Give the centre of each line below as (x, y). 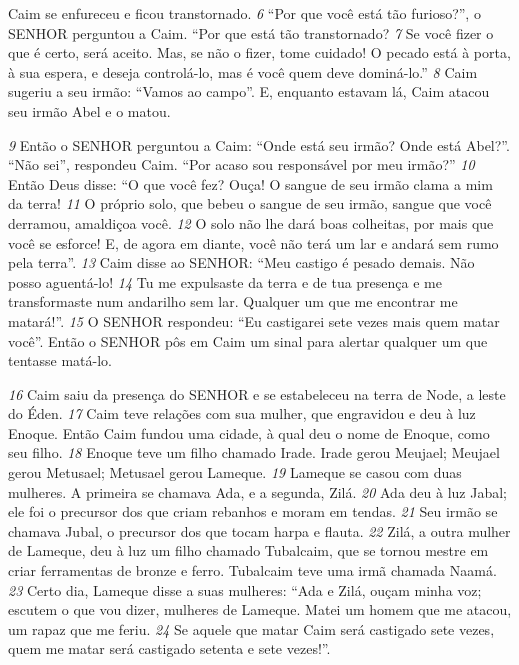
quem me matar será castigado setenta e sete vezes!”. (169, 648)
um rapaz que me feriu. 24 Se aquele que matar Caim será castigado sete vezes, (251, 628)
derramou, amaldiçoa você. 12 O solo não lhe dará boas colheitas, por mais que (251, 222)
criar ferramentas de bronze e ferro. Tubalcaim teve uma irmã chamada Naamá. (252, 570)
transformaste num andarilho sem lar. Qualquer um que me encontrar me (233, 301)
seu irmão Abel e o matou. (89, 110)
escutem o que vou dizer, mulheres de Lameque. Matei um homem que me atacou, (260, 609)
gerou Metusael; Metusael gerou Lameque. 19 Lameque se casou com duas (235, 472)
